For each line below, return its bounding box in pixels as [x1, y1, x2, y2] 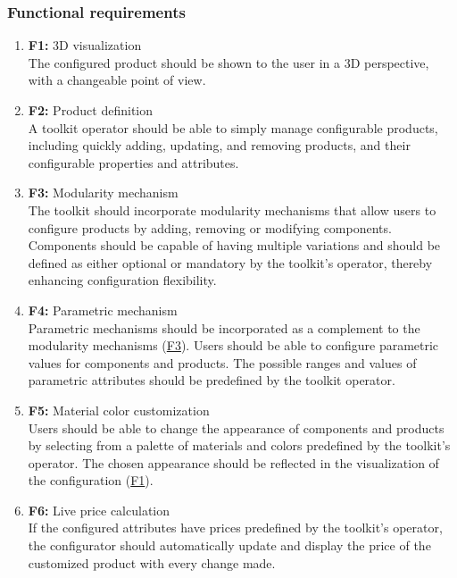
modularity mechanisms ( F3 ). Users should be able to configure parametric [28, 336, 439, 355]
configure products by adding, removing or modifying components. [28, 218, 392, 237]
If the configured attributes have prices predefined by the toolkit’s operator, [28, 518, 443, 537]
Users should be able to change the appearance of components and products [28, 418, 445, 437]
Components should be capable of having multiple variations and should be [28, 236, 441, 255]
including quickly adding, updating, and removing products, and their [28, 136, 411, 155]
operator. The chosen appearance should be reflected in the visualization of [28, 453, 439, 472]
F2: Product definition [28, 101, 154, 119]
